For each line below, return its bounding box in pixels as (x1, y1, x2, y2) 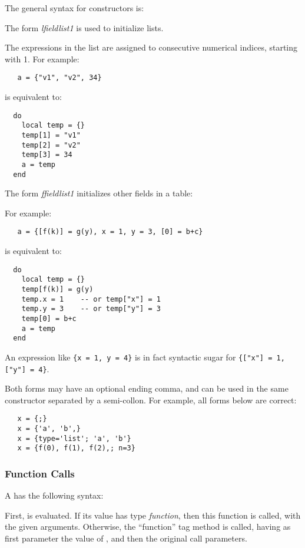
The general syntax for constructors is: (5, 2, 144, 14)
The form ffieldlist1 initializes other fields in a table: (5, 187, 193, 199)
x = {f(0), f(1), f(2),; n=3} (17, 444, 135, 453)
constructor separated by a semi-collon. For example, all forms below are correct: (5, 393, 297, 406)
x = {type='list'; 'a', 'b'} (17, 434, 131, 443)
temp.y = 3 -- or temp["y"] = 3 (21, 305, 161, 313)
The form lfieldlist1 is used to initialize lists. (5, 21, 164, 34)
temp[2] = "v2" (21, 141, 81, 149)
